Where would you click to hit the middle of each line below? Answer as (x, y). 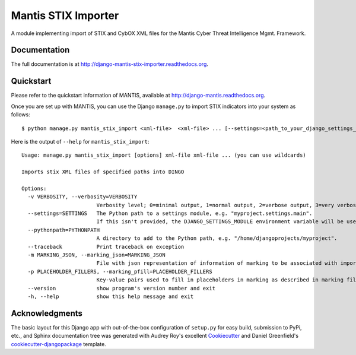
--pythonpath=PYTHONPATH (64, 230)
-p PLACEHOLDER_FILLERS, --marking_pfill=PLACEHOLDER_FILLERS (120, 271)
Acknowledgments (47, 313)
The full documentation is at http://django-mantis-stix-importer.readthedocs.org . (110, 64)
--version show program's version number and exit (122, 288)
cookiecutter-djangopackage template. (58, 344)
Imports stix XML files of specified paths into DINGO (103, 172)
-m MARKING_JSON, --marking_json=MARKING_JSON (96, 255)
